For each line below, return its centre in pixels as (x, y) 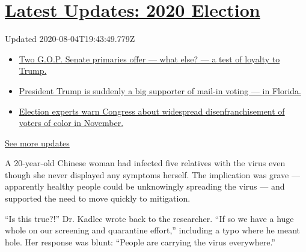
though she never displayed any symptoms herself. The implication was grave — (152, 174)
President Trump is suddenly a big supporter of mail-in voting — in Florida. (160, 90)
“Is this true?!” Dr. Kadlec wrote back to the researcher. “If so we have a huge (149, 218)
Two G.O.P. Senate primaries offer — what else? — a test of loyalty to (149, 58)
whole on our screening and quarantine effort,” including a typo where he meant (153, 230)
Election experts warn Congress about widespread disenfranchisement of (152, 111)
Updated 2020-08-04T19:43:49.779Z (70, 39)
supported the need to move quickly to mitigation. (98, 198)
